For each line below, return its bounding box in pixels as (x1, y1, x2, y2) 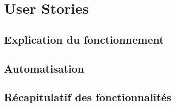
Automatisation (4, 60, 85, 76)
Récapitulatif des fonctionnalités (4, 89, 172, 105)
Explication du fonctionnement (4, 31, 164, 47)
